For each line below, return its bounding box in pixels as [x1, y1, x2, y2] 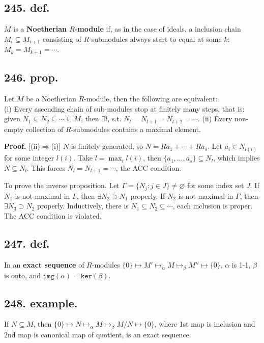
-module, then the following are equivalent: [84, 93, 218, 103]
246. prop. [4, 69, 58, 85]
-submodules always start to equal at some [89, 33, 222, 44]
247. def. [4, 235, 50, 251]
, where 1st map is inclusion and [154, 319, 255, 329]
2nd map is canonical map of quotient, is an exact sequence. [4, 329, 191, 340]
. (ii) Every [197, 113, 232, 124]
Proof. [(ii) [4, 141, 40, 151]
